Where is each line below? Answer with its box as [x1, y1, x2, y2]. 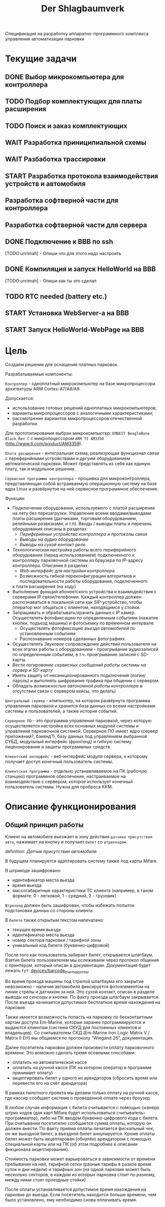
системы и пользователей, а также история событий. [5, 708, 118, 714]
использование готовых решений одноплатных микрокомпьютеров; [12, 405, 157, 411]
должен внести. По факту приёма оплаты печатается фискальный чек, [5, 1126, 154, 1132]
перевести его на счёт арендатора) [12, 1080, 88, 1086]
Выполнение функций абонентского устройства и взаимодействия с [12, 589, 157, 595]
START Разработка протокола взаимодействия [5, 172, 159, 180]
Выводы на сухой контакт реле [19, 542, 86, 548]
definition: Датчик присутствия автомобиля [5, 848, 97, 854]
